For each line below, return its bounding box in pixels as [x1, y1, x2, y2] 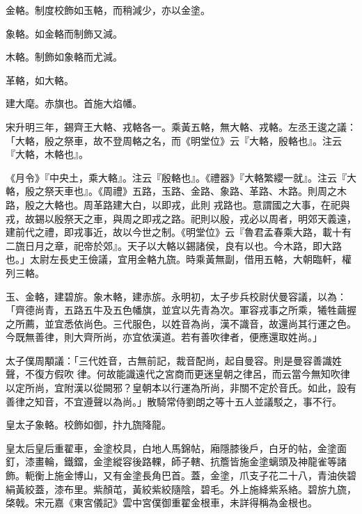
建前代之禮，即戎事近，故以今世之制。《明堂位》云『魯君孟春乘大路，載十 [6, 225, 342, 239]
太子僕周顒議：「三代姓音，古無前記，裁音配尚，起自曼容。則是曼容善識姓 [6, 353, 342, 367]
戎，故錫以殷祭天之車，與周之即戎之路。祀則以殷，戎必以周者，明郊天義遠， [6, 211, 356, 225]
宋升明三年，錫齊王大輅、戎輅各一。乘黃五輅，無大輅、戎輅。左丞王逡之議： [6, 119, 356, 134]
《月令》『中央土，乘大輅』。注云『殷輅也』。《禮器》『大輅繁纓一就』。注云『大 [6, 170, 356, 184]
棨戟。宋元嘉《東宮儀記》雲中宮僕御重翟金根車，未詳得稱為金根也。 [6, 495, 317, 510]
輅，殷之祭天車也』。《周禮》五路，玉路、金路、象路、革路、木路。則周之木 [6, 184, 347, 198]
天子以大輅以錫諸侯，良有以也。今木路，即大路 [127, 238, 342, 252]
